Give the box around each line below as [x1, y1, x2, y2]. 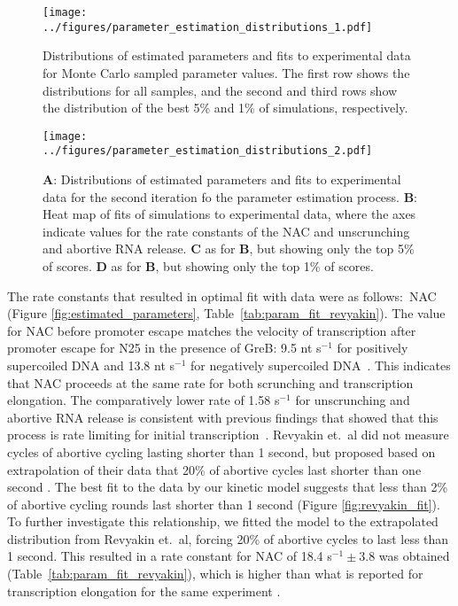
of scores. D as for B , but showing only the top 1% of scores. [43, 256, 374, 275]
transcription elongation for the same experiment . [7, 581, 281, 600]
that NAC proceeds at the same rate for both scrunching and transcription [7, 373, 414, 392]
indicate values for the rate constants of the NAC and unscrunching [43, 221, 410, 240]
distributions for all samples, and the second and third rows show [43, 81, 398, 99]
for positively [337, 338, 408, 357]
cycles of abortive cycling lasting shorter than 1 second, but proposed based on [7, 442, 436, 461]
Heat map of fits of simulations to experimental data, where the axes [43, 205, 416, 223]
